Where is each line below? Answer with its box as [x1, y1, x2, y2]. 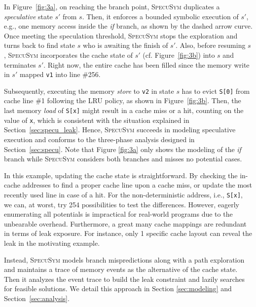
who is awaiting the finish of [82, 40, 168, 50]
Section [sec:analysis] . [4, 293, 70, 303]
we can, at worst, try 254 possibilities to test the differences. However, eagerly [4, 199, 239, 209]
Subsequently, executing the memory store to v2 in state [4, 85, 174, 96]
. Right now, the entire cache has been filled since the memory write [43, 59, 250, 70]
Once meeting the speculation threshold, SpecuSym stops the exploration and [4, 30, 238, 40]
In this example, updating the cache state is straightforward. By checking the [4, 170, 238, 180]
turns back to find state [4, 40, 75, 50]
